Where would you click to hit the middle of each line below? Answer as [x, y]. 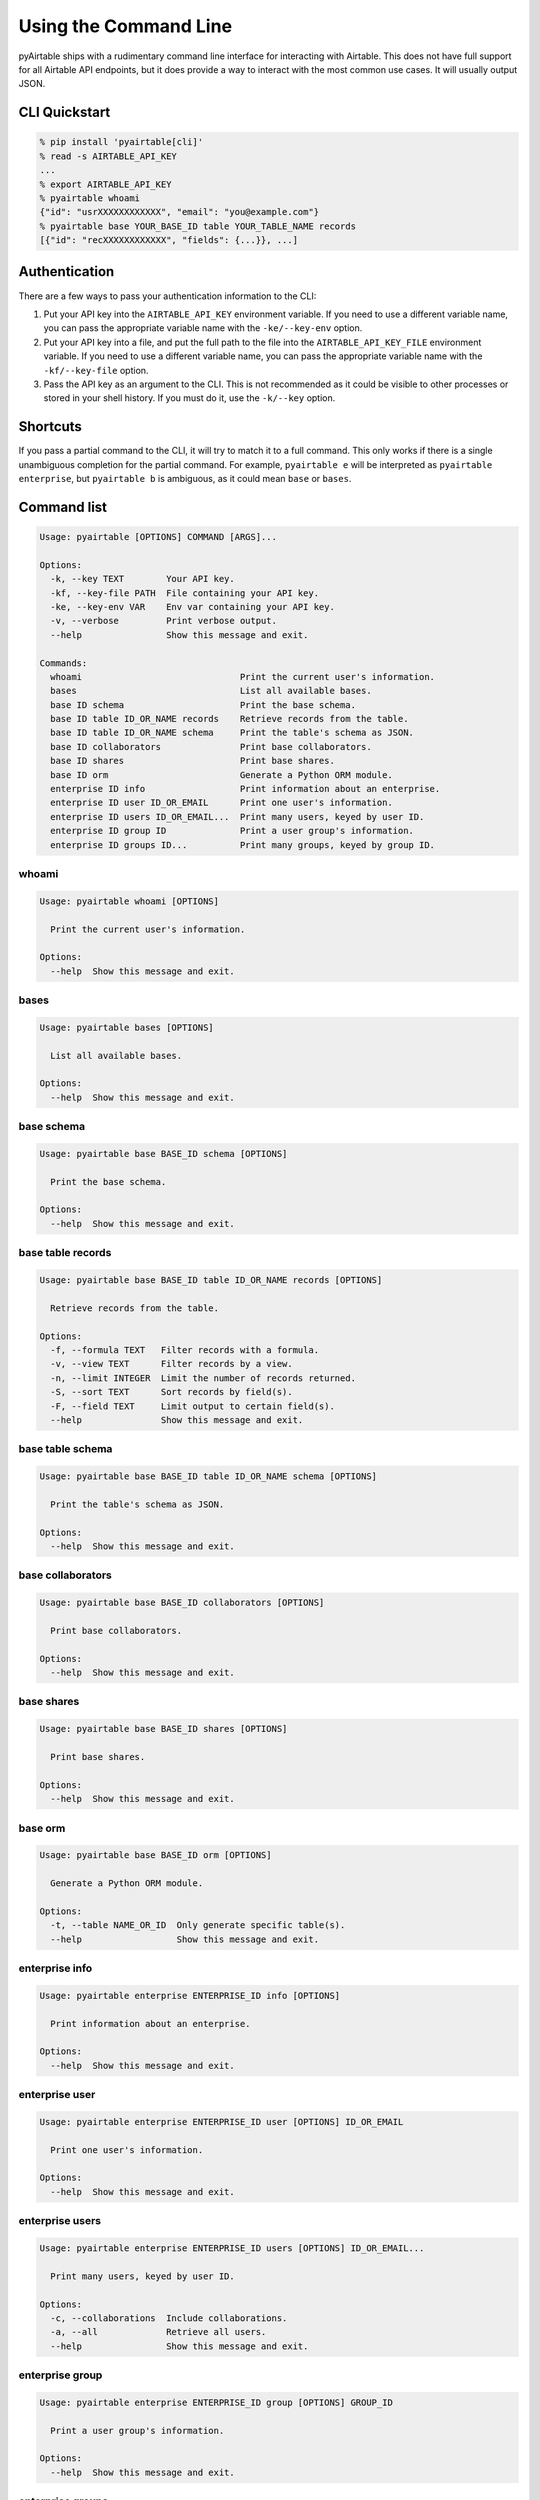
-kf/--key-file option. [96, 370]
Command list [63, 506]
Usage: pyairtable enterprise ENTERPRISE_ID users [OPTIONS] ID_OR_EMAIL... [232, 2248]
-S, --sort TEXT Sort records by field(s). [172, 1392]
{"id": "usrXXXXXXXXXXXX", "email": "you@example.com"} [179, 212]
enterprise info [55, 1968]
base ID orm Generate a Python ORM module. [222, 774]
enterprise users [60, 2221]
